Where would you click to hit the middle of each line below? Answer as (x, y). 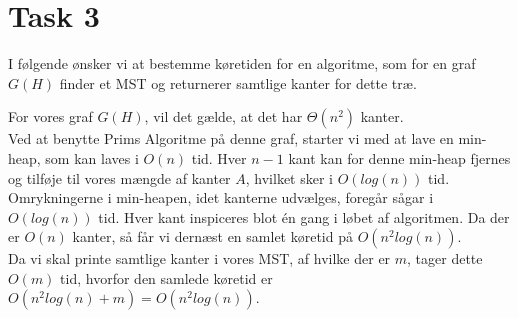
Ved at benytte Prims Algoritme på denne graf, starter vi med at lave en (231, 138)
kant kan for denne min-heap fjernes (399, 157)
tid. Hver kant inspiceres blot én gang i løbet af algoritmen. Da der (304, 216)
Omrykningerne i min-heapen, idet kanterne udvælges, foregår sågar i (221, 197)
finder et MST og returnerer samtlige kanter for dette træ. (238, 82)
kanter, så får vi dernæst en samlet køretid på (212, 236)
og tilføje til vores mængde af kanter (119, 177)
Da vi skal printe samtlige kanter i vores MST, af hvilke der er (199, 258)
